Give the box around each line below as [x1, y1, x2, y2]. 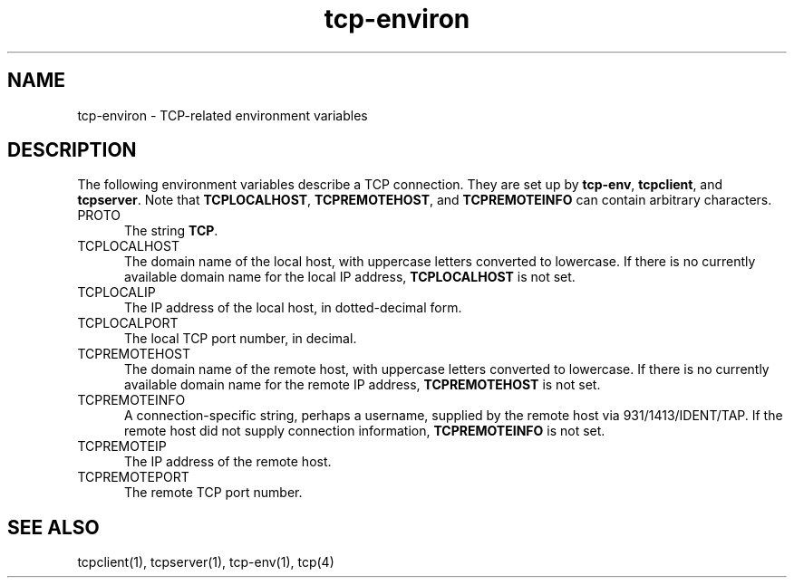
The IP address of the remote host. [124, 454, 332, 470]
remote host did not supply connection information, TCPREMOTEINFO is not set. [124, 423, 605, 439]
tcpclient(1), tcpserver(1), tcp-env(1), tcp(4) [77, 554, 334, 571]
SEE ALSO [7, 515, 100, 539]
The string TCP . [124, 223, 218, 239]
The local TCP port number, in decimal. [124, 331, 357, 347]
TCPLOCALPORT [77, 315, 179, 331]
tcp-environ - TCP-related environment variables [77, 107, 368, 123]
